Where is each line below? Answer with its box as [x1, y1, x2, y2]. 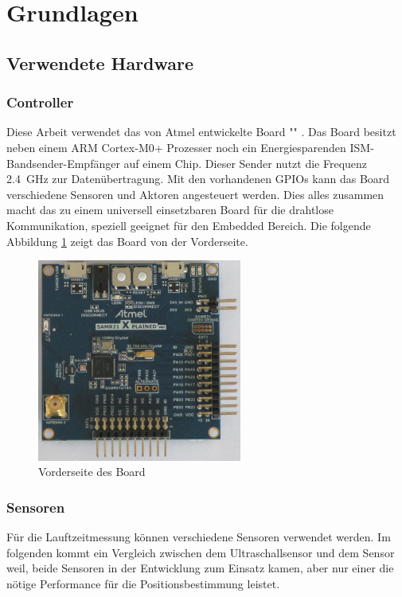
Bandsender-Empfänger [6, 154, 120, 171]
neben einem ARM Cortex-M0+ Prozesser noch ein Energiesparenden [6, 139, 346, 155]
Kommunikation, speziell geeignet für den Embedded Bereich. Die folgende [6, 217, 371, 233]
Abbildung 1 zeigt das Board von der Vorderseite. [6, 232, 248, 249]
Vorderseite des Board [38, 463, 146, 480]
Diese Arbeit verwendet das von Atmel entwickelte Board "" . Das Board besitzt [6, 123, 396, 140]
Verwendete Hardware [6, 50, 194, 75]
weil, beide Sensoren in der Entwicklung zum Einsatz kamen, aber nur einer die [6, 560, 394, 576]
